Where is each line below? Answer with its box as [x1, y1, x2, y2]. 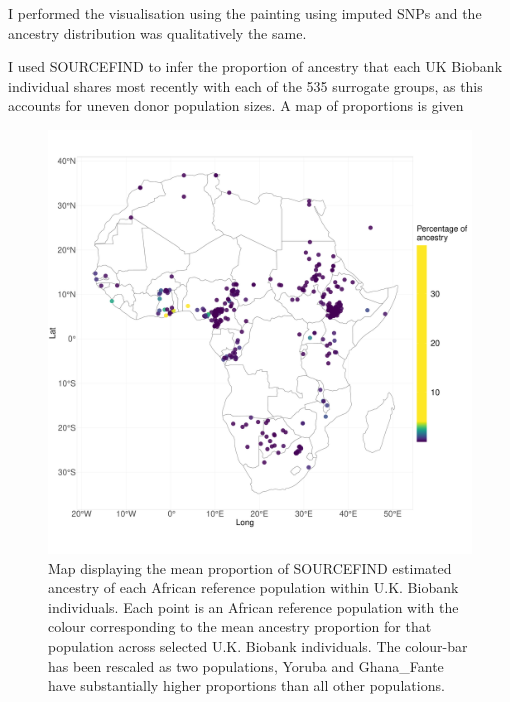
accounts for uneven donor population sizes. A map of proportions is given [8, 95, 464, 116]
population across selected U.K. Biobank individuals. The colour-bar [48, 635, 468, 656]
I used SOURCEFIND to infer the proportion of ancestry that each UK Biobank [8, 56, 503, 77]
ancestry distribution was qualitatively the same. [8, 22, 307, 43]
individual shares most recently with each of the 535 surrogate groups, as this [8, 75, 483, 96]
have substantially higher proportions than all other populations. [48, 675, 445, 696]
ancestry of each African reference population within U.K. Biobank [48, 577, 459, 598]
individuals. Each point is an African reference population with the [48, 596, 459, 617]
